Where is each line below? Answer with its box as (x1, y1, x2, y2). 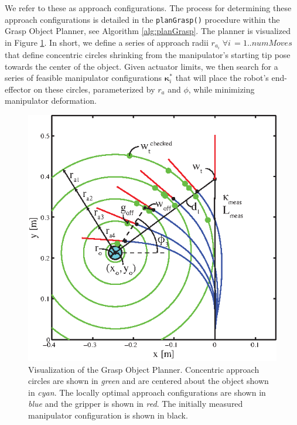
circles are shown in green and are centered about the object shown (28, 375, 269, 387)
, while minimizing (188, 83, 255, 95)
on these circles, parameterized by (33, 83, 155, 95)
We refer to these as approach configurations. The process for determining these (5, 2, 292, 13)
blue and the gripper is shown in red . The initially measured (28, 397, 243, 410)
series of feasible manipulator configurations (5, 72, 162, 84)
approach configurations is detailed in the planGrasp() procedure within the (5, 13, 280, 25)
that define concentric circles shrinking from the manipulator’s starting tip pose (5, 48, 291, 60)
